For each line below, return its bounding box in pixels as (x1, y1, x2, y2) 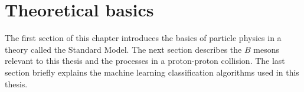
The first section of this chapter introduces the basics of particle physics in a (5, 32, 282, 44)
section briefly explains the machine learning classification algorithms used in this (5, 66, 299, 78)
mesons (253, 43, 279, 55)
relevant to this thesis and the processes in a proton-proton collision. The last (5, 54, 285, 67)
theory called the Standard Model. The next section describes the (5, 43, 242, 55)
